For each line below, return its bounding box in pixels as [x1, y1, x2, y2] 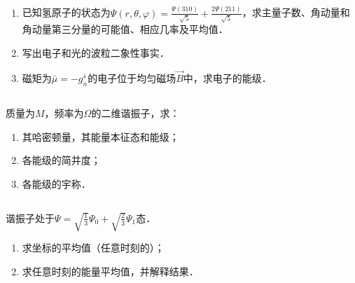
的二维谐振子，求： [91, 106, 180, 120]
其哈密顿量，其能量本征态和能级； [22, 129, 179, 144]
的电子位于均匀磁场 [88, 70, 176, 85]
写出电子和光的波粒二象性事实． [22, 46, 169, 60]
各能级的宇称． [22, 176, 91, 191]
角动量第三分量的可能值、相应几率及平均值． [22, 22, 228, 36]
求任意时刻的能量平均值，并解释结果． [22, 263, 199, 278]
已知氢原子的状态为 [22, 5, 111, 20]
